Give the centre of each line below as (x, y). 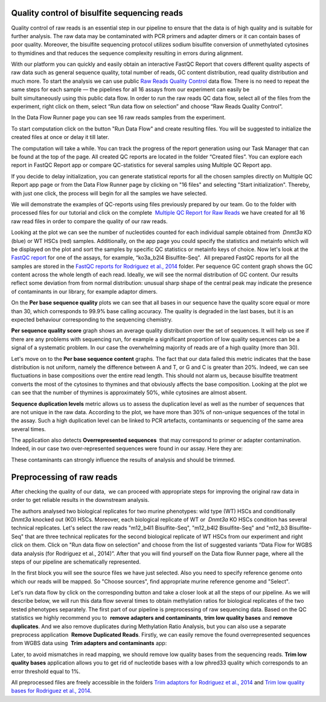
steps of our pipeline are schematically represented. (76, 562)
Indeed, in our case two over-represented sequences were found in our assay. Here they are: (127, 449)
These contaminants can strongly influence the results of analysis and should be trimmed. (123, 460)
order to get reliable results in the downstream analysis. (80, 500)
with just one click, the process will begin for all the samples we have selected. (109, 193)
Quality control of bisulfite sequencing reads (97, 13)
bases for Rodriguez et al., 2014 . (51, 691)
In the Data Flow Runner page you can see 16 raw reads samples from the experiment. (119, 117)
